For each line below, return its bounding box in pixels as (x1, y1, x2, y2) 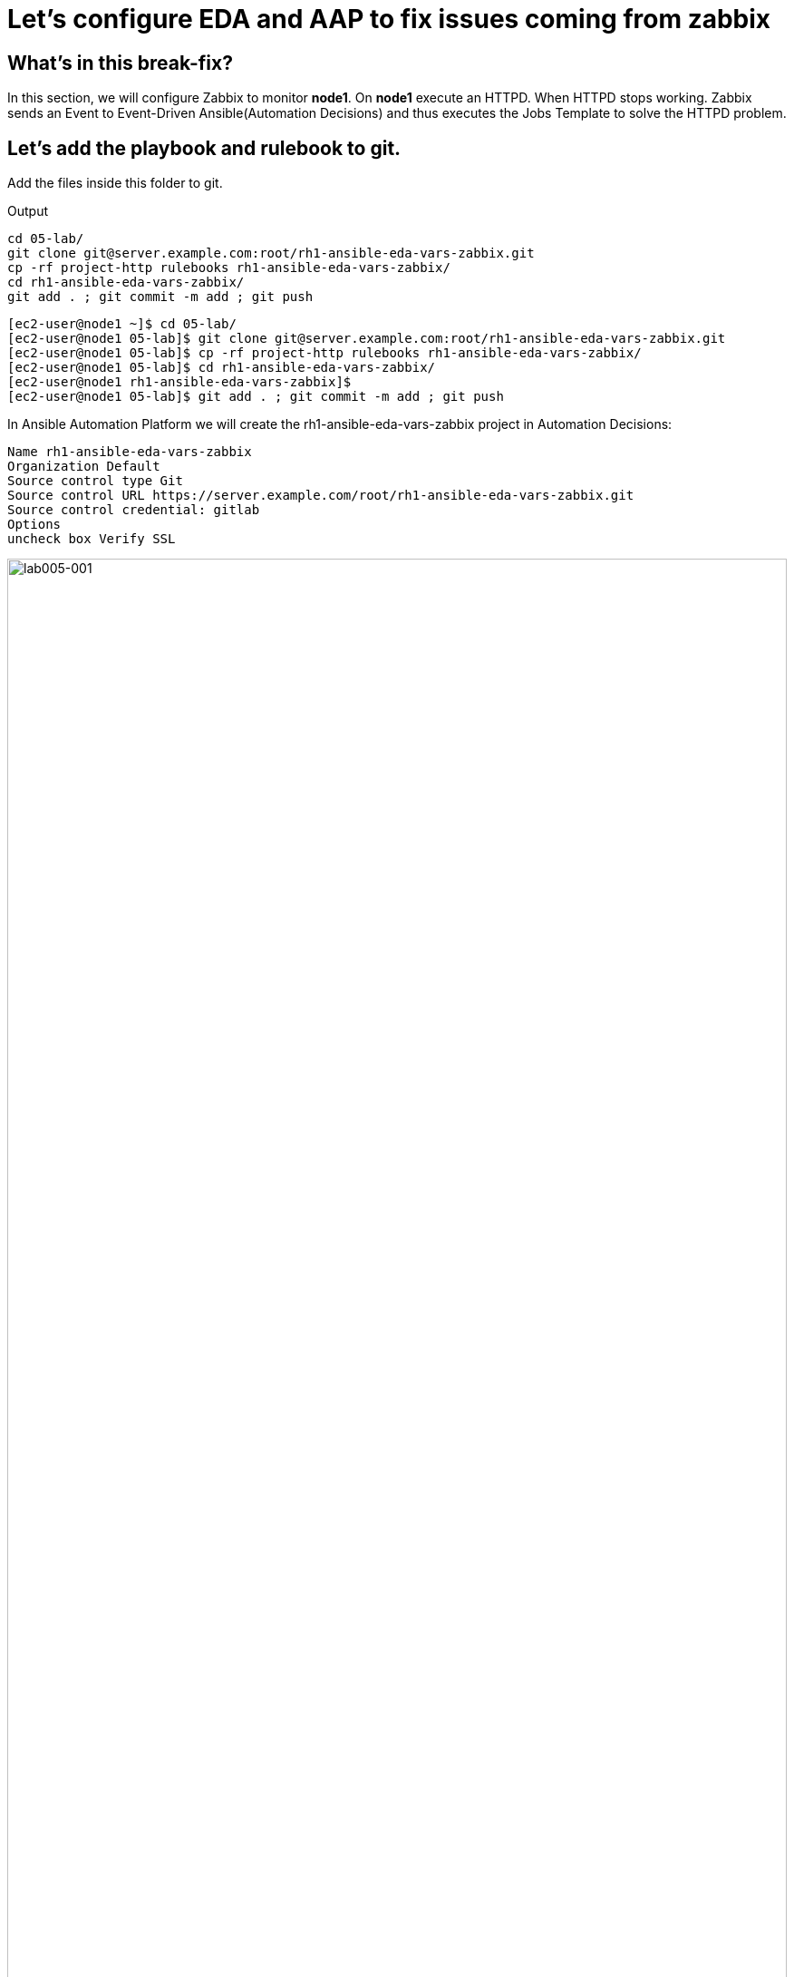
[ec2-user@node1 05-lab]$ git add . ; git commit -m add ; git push (7, 389, 504, 404)
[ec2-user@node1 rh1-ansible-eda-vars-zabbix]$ (7, 375, 352, 390)
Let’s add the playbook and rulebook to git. (7, 136, 402, 160)
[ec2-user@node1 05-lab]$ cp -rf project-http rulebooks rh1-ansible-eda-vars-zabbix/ (7, 346, 642, 361)
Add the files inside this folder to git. (7, 175, 223, 191)
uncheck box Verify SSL (7, 531, 176, 547)
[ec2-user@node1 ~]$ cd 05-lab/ (7, 317, 237, 332)
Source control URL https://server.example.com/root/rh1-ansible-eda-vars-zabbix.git (7, 488, 634, 503)
